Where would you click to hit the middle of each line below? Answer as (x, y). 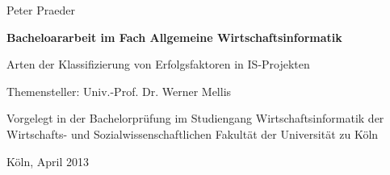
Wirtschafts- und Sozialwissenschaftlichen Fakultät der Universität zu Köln (193, 133)
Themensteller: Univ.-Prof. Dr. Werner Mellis (119, 91)
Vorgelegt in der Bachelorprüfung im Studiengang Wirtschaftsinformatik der (195, 118)
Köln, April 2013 (48, 161)
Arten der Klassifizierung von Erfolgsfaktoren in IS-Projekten (158, 64)
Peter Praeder (41, 10)
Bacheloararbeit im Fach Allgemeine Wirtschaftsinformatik (174, 37)
